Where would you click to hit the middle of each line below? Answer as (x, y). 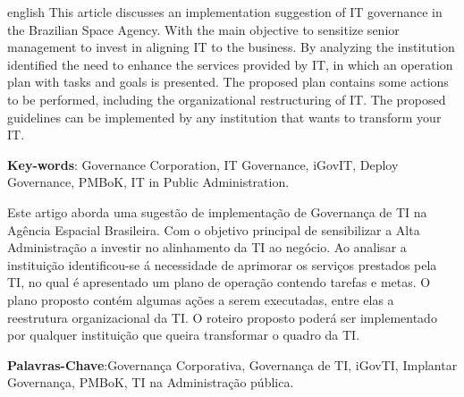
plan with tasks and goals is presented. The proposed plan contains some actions (228, 82)
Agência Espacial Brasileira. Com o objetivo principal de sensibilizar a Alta (214, 229)
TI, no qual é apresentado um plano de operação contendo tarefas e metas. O (219, 282)
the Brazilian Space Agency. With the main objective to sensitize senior (203, 29)
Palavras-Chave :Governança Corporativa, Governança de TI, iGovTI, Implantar (232, 364)
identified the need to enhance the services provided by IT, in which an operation (230, 64)
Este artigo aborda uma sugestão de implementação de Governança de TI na (217, 211)
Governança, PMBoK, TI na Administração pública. (151, 382)
